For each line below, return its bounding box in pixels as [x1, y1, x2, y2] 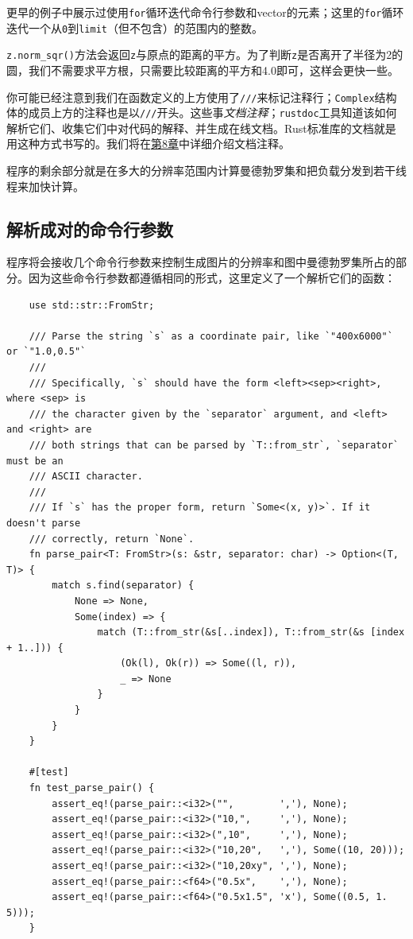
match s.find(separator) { [52, 580, 195, 592]
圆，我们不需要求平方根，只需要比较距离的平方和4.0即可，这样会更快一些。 [6, 61, 399, 78]
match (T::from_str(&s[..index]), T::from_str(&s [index [97, 627, 405, 638]
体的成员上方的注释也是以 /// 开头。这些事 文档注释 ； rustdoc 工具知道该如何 [6, 104, 397, 121]
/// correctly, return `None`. [29, 533, 195, 545]
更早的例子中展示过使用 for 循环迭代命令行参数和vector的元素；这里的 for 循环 [6, 4, 404, 20]
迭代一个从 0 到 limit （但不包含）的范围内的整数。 [6, 19, 263, 36]
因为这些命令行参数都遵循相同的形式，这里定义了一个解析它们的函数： [28, 270, 396, 286]
